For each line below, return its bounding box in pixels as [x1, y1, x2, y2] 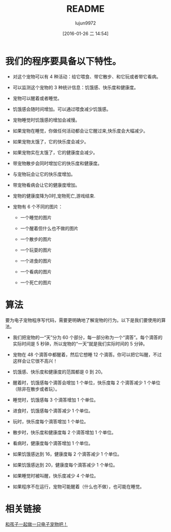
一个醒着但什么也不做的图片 [20, 225, 79, 231]
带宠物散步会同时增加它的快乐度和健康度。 [12, 160, 102, 166]
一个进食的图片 [20, 258, 52, 264]
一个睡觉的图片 [20, 214, 52, 220]
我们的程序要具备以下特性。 [5, 56, 122, 67]
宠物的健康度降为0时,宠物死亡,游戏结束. [12, 192, 96, 199]
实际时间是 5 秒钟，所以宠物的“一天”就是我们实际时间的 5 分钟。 [12, 340, 148, 347]
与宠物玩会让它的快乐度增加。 [12, 171, 75, 177]
